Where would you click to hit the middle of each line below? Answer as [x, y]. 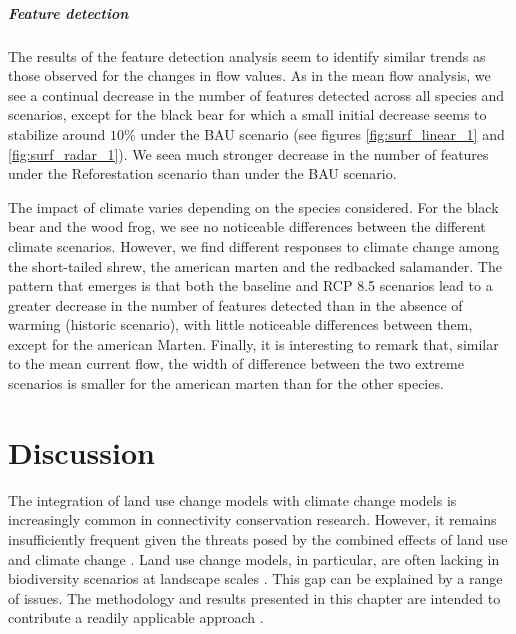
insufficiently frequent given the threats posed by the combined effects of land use [258, 538]
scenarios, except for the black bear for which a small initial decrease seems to [247, 114]
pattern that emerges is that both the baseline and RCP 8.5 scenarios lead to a [250, 285]
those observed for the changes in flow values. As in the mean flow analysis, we [249, 75]
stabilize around [57, 133]
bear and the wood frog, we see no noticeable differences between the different [247, 226]
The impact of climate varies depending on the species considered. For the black [253, 206]
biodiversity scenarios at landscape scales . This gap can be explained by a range [255, 578]
